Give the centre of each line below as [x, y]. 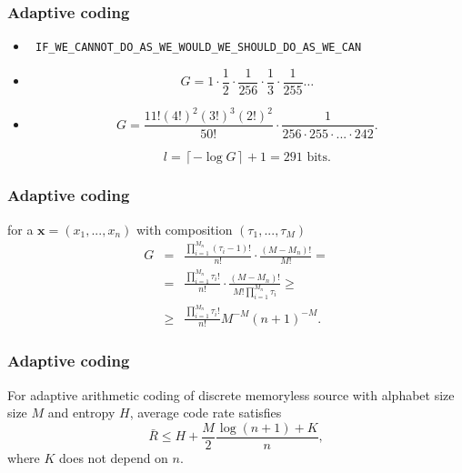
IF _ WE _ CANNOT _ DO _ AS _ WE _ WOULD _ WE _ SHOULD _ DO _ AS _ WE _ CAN [198, 48]
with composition [184, 229]
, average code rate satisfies [206, 413]
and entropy [81, 413]
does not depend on [114, 457]
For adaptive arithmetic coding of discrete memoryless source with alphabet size [231, 394]
